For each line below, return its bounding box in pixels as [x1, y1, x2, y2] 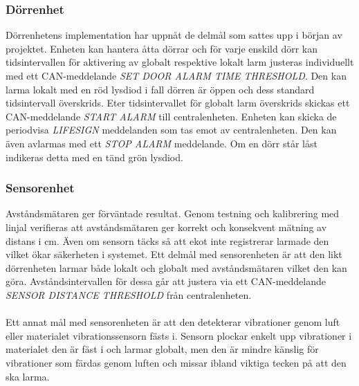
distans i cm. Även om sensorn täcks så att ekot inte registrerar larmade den [6, 233, 329, 248]
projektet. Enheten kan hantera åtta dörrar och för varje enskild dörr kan [6, 41, 318, 55]
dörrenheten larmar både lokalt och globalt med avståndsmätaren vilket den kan [6, 260, 347, 275]
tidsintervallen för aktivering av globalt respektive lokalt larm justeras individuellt [6, 55, 354, 69]
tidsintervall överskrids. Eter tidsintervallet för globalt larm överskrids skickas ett [6, 95, 350, 110]
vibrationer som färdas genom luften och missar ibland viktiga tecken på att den [6, 355, 347, 369]
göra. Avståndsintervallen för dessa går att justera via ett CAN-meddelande [6, 274, 326, 288]
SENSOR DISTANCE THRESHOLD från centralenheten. [6, 287, 252, 302]
